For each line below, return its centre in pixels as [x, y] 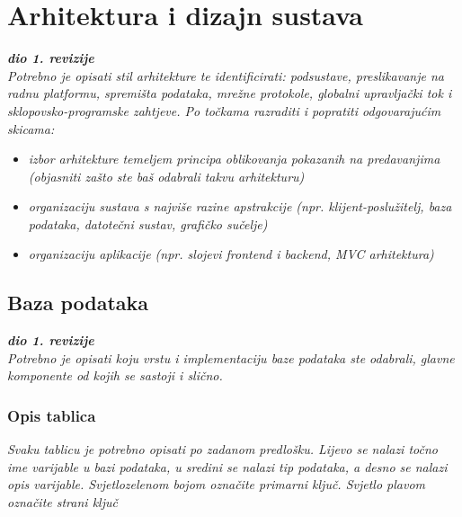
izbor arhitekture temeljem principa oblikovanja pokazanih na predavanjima [234, 159]
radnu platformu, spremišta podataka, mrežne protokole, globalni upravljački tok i [230, 93]
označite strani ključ [62, 502]
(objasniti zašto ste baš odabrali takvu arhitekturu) [166, 176]
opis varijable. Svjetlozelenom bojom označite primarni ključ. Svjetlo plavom [217, 484]
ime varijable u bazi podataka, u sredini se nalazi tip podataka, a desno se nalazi [227, 466]
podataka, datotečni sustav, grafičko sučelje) [148, 223]
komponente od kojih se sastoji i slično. [115, 375]
